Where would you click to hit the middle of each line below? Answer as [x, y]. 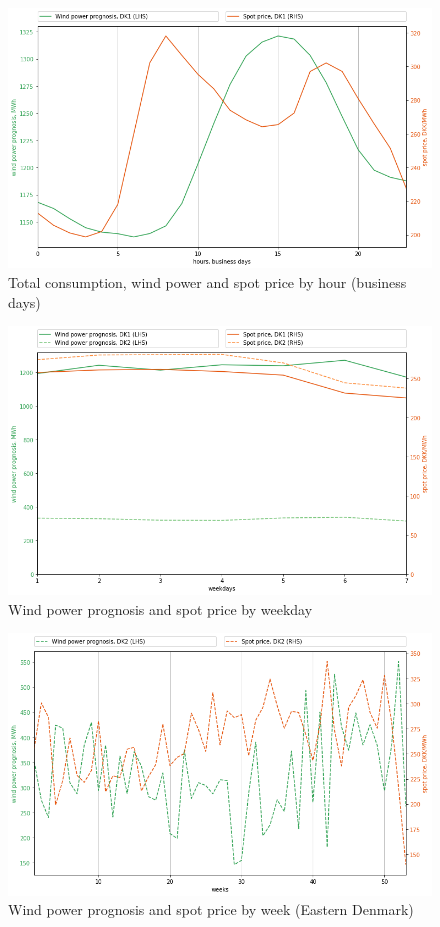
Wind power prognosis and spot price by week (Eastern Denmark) [211, 909]
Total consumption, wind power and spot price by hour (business [207, 282]
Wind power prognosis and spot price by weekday [160, 608]
